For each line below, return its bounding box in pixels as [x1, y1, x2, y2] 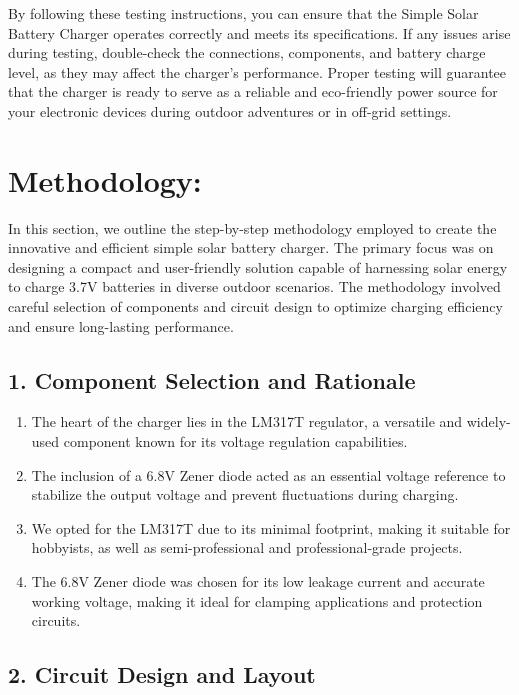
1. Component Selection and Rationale [8, 364, 416, 395]
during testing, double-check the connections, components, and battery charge [8, 42, 486, 63]
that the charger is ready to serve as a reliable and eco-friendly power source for [8, 81, 498, 102]
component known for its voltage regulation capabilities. [63, 431, 408, 452]
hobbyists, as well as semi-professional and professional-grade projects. [31, 537, 463, 558]
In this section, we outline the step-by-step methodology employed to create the [8, 217, 497, 238]
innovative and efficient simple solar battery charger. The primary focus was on [8, 237, 494, 258]
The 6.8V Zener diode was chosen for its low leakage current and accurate [31, 571, 485, 592]
